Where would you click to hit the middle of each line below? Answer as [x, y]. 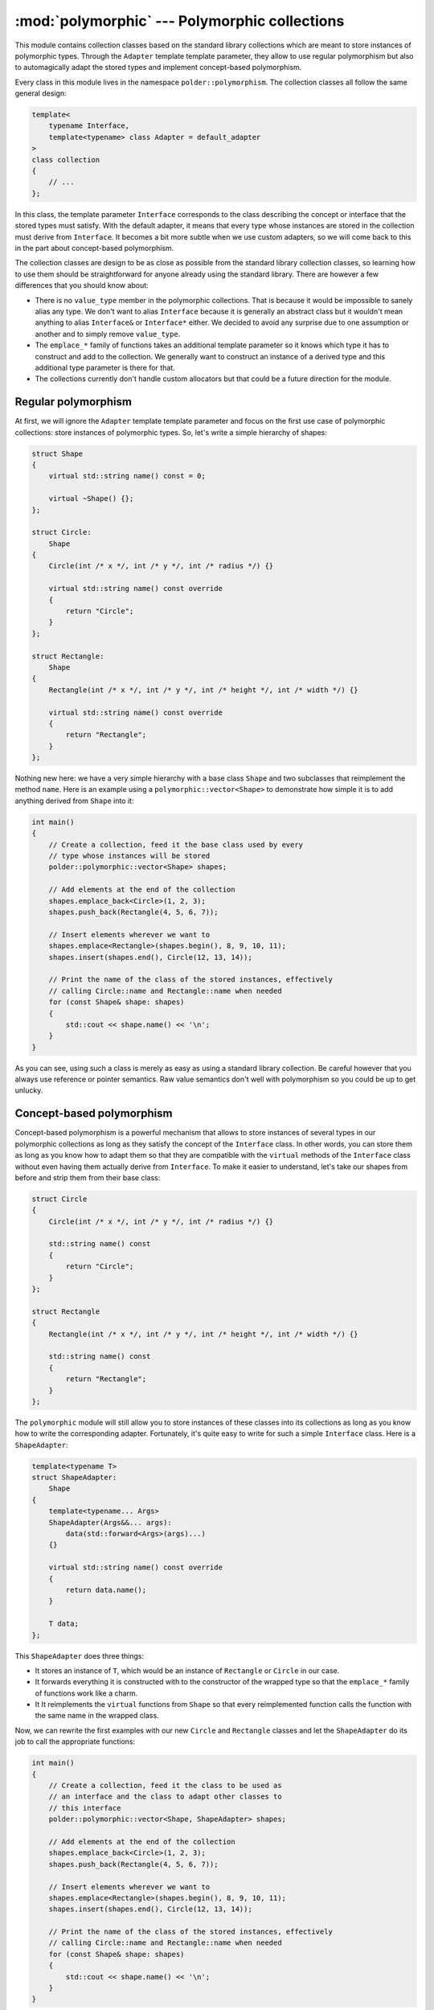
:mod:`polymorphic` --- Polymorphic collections [180, 21]
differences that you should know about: [82, 285]
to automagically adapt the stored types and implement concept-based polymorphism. [158, 68]
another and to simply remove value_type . [108, 334]
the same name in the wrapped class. [97, 1716]
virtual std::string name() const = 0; [127, 476]
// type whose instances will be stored [129, 856]
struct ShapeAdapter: [74, 1478]
